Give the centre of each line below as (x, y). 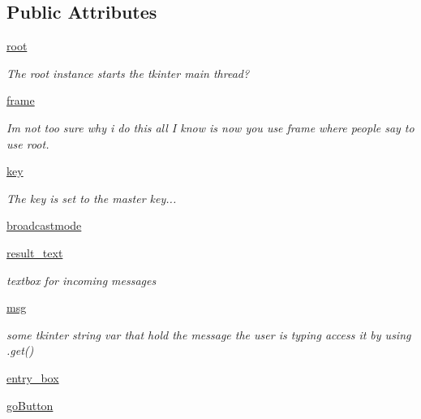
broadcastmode (44, 225)
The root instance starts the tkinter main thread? (128, 73)
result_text (35, 252)
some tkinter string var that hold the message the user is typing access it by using (209, 334)
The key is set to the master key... (92, 198)
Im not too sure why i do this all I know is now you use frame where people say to (210, 127)
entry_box (33, 377)
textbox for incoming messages (82, 280)
